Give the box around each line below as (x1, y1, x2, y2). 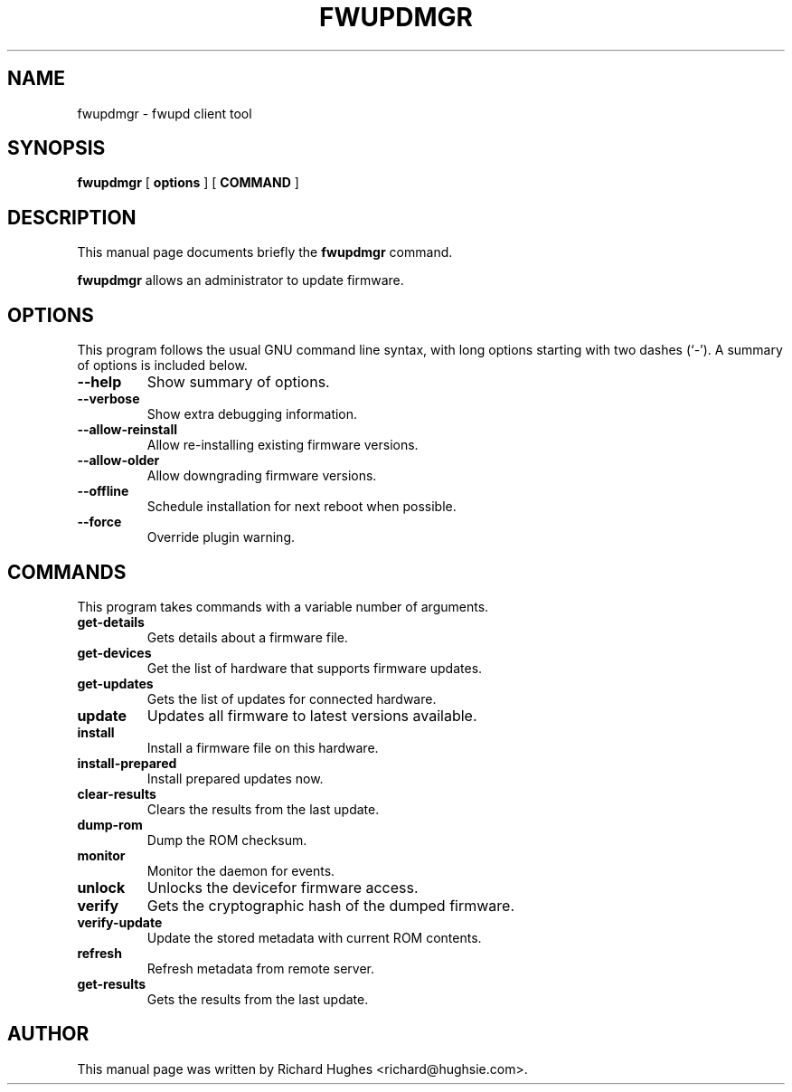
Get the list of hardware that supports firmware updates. (146, 660, 483, 676)
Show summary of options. (146, 373, 330, 392)
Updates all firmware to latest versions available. (146, 706, 477, 725)
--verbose (77, 391, 140, 407)
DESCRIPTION (7, 205, 137, 229)
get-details (77, 613, 145, 630)
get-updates (77, 675, 154, 691)
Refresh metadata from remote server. (146, 960, 375, 976)
